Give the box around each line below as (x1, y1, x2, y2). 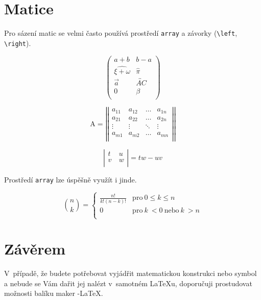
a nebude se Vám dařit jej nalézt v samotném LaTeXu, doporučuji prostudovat (4, 278, 252, 288)
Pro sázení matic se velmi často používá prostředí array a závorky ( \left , (4, 28, 238, 38)
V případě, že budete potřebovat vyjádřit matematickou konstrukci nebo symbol (4, 268, 257, 279)
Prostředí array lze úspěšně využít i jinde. (4, 174, 137, 184)
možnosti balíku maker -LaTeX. (4, 288, 103, 298)
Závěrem (4, 238, 66, 259)
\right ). (4, 37, 31, 48)
